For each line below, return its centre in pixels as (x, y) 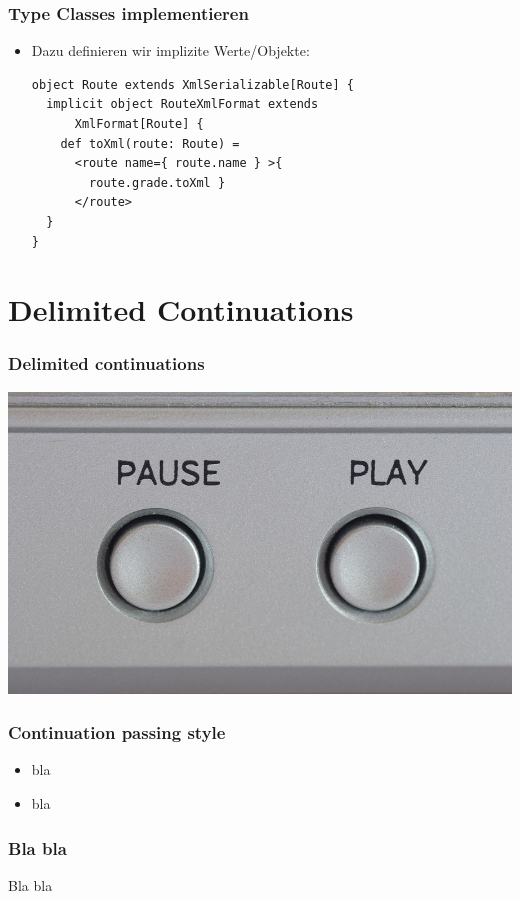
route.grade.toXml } (157, 182)
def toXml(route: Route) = (150, 143)
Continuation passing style (117, 732)
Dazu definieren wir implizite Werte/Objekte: (170, 50)
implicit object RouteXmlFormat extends (182, 104)
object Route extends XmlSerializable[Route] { (192, 84)
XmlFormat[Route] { (139, 124)
